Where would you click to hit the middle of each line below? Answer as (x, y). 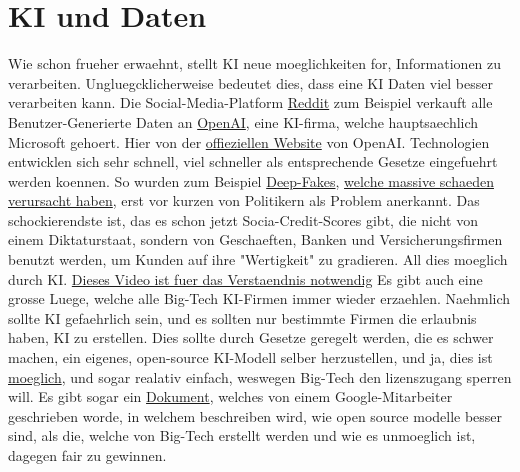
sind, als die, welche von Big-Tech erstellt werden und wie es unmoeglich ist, (242, 435)
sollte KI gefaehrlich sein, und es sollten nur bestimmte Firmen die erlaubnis (242, 317)
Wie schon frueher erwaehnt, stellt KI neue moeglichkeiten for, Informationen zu (255, 63)
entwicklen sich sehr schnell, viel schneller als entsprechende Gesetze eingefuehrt (253, 161)
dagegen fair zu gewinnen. (87, 455)
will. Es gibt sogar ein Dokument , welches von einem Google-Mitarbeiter (230, 396)
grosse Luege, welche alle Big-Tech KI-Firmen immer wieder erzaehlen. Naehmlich (259, 298)
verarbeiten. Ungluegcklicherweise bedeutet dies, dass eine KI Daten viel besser (250, 82)
